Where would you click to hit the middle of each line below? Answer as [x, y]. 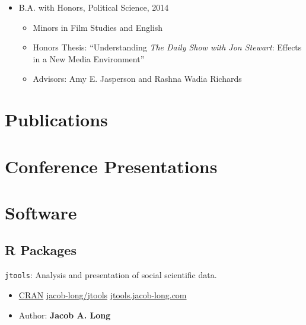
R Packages [41, 250]
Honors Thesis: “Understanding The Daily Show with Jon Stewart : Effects [167, 47]
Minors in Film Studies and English [98, 27]
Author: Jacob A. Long [65, 315]
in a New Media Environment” [89, 58]
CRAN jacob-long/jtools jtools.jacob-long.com [103, 294]
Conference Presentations [111, 166]
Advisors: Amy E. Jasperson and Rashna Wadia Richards [137, 79]
